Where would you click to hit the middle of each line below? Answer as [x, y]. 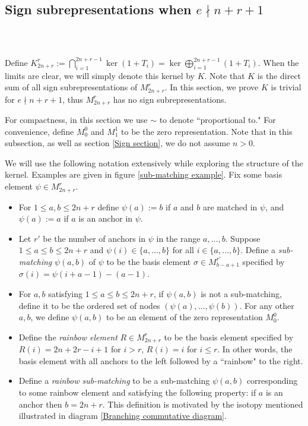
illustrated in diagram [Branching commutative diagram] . [123, 416]
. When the [278, 62]
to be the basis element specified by [229, 337]
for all [183, 250]
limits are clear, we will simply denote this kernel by [100, 75]
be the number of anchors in [94, 238]
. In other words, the [255, 349]
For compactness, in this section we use [76, 120]
